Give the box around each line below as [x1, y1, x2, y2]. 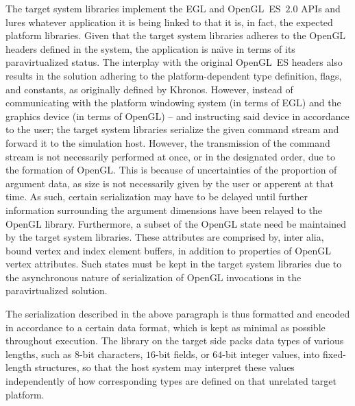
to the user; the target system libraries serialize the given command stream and [5, 122, 339, 136]
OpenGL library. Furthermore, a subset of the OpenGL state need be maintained [5, 216, 347, 230]
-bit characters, [79, 346, 143, 361]
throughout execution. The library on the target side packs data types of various [5, 333, 344, 348]
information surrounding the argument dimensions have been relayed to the [5, 202, 323, 217]
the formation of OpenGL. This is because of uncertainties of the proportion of [5, 163, 337, 177]
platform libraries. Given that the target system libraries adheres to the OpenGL [5, 28, 346, 43]
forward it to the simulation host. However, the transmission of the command [5, 135, 330, 150]
